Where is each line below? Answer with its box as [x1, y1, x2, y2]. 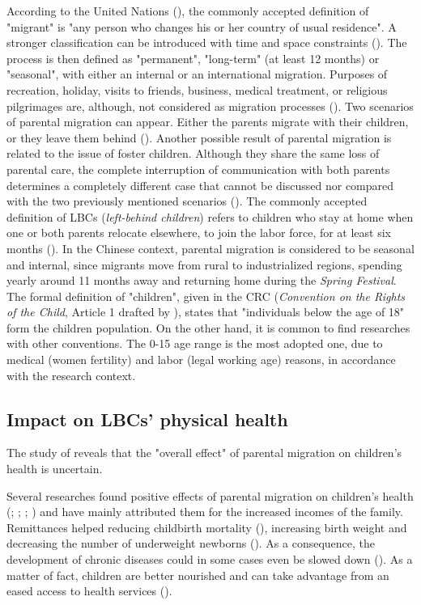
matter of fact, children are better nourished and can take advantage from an [6, 566, 389, 583]
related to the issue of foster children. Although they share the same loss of [6, 145, 380, 162]
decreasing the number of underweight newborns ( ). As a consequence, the [6, 535, 376, 552]
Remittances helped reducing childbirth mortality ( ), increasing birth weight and [6, 518, 407, 535]
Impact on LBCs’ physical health [6, 406, 288, 431]
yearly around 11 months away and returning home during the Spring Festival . [6, 272, 397, 289]
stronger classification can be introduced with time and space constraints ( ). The [6, 34, 407, 51]
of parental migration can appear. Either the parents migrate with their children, [6, 113, 409, 130]
